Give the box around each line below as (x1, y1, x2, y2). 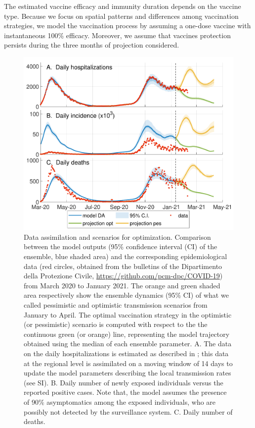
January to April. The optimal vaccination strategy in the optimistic (24, 309, 232, 320)
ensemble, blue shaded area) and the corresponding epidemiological (24, 251, 227, 262)
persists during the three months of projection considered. (4, 40, 179, 50)
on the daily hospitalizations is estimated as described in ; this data (24, 348, 229, 358)
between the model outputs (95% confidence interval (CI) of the (24, 241, 217, 252)
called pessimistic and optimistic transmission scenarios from (24, 300, 208, 310)
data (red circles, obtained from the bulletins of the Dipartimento (24, 261, 222, 271)
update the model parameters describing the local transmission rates (24, 368, 231, 378)
